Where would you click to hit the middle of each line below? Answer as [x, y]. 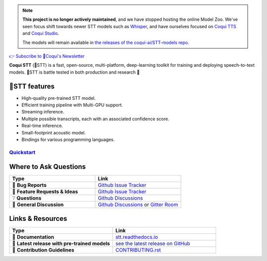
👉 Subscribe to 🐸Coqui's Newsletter [47, 56]
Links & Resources [38, 218]
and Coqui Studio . [41, 33]
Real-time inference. [42, 126]
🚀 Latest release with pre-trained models [61, 243]
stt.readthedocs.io [137, 237]
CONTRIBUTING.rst [138, 250]
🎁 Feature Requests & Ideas [45, 192]
